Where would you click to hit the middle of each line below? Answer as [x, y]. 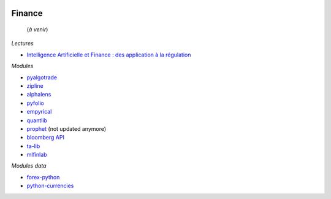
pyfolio [35, 103]
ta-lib [33, 146]
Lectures [22, 44]
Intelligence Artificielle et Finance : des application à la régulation [109, 55]
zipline [35, 85]
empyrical [39, 112]
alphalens [39, 95]
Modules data [29, 166]
